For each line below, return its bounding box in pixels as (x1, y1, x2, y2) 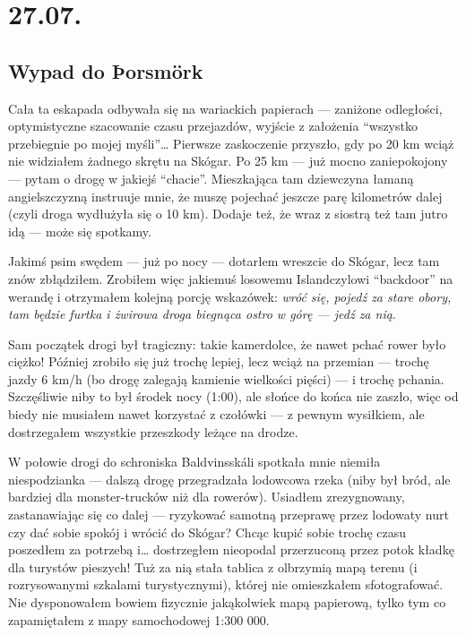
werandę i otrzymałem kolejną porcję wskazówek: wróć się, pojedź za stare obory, (8, 287, 452, 305)
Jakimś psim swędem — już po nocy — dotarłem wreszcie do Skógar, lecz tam (8, 252, 440, 270)
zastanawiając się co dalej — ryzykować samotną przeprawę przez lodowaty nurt (8, 505, 449, 524)
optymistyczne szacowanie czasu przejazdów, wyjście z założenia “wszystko (8, 116, 418, 135)
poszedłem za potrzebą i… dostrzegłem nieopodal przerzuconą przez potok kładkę (8, 540, 454, 559)
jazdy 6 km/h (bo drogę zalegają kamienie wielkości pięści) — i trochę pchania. (8, 369, 444, 388)
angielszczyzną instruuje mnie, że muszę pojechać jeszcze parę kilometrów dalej (8, 186, 443, 205)
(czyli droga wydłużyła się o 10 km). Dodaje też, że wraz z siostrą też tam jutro (8, 204, 448, 223)
